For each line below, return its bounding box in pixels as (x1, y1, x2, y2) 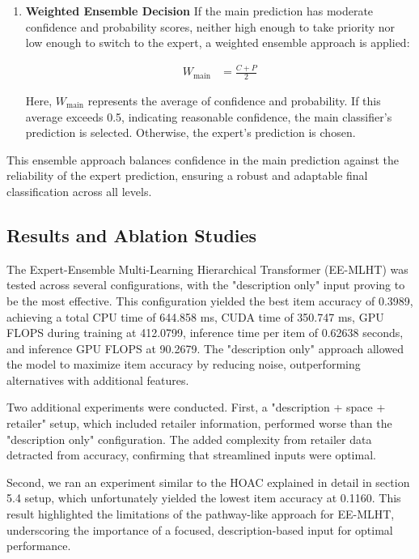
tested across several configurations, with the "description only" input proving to (6, 276, 405, 293)
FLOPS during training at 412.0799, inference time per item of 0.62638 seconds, (6, 324, 404, 341)
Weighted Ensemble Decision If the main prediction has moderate (25, 2, 374, 19)
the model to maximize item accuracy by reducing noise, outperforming (6, 356, 361, 373)
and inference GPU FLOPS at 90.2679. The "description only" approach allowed (6, 339, 404, 356)
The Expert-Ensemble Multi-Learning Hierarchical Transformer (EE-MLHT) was (6, 260, 408, 277)
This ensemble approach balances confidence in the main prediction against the (6, 151, 399, 168)
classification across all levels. (6, 182, 152, 199)
